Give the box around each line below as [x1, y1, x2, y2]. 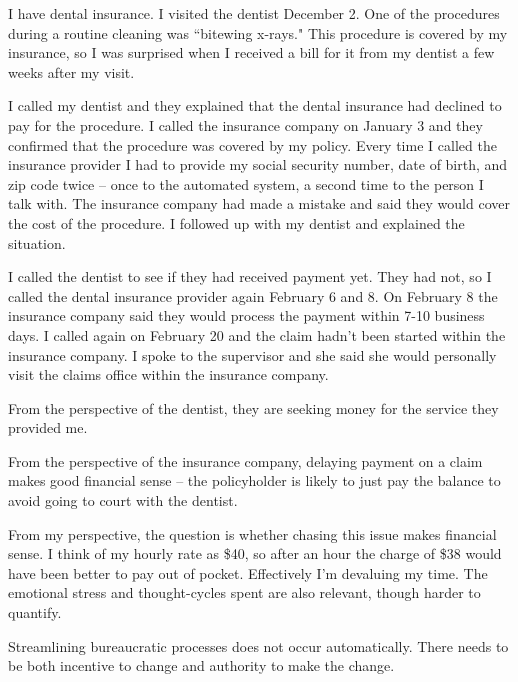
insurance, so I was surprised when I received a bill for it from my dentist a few [8, 42, 495, 63]
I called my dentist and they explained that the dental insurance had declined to [8, 95, 502, 116]
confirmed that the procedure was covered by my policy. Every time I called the [8, 134, 497, 155]
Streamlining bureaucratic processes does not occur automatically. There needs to [8, 635, 509, 656]
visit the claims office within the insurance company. [8, 364, 329, 385]
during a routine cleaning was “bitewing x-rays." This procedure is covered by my [8, 22, 508, 43]
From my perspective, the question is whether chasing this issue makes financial [8, 523, 497, 544]
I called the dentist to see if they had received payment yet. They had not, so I [8, 266, 492, 287]
